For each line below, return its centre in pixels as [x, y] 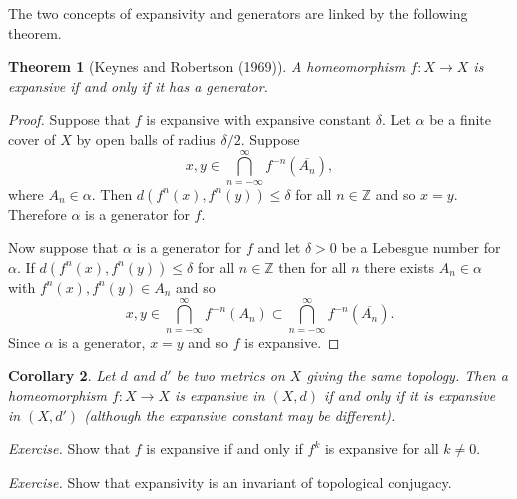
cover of [32, 138]
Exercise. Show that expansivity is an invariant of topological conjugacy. [230, 481]
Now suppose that [63, 247]
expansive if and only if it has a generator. [138, 85]
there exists [399, 266]
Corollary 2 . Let [62, 375]
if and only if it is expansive [410, 394]
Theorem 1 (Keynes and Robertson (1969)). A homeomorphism [207, 66]
